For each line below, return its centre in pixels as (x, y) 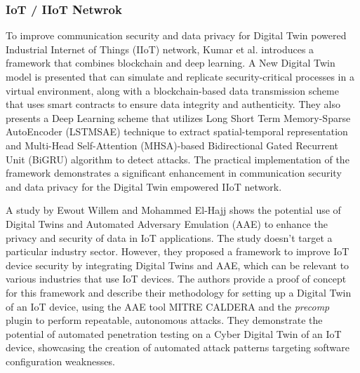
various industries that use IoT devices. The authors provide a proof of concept (176, 279)
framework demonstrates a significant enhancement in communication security (174, 173)
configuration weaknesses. (60, 361)
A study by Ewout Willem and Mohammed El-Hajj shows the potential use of (173, 210)
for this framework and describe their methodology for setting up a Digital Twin (179, 292)
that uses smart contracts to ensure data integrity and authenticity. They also (173, 104)
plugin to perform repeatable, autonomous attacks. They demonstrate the (164, 320)
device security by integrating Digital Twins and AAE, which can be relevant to (178, 265)
